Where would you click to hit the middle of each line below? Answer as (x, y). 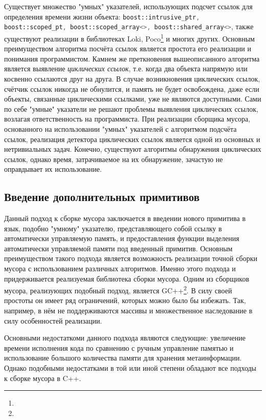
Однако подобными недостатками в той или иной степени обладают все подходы (130, 368)
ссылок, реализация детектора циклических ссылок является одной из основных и (132, 139)
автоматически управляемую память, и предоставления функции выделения (122, 238)
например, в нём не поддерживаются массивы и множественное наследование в (128, 311)
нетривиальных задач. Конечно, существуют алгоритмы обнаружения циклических (133, 149)
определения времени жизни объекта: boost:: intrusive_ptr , (102, 16)
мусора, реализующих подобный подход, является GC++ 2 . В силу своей (118, 289)
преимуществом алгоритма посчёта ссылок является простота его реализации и (128, 48)
